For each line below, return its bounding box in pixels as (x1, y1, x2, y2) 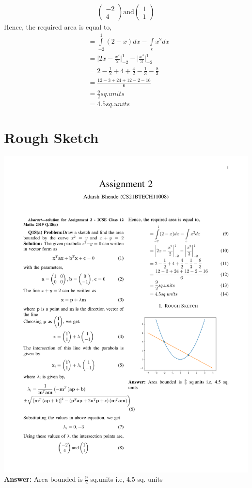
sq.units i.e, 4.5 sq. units (90, 474, 163, 484)
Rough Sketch (4, 127, 99, 147)
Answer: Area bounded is (4, 474, 83, 484)
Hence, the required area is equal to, (4, 22, 112, 32)
